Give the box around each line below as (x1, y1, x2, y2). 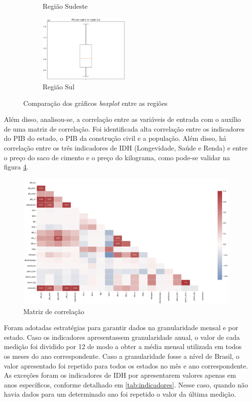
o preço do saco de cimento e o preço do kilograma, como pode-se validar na (4, 152, 230, 162)
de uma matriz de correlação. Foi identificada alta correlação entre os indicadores (4, 123, 245, 134)
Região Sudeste (43, 1, 88, 11)
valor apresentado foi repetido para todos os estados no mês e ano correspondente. (4, 360, 248, 370)
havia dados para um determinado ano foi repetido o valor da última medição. (4, 389, 236, 399)
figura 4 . (4, 162, 29, 172)
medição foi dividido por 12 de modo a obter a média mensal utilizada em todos (4, 341, 242, 352)
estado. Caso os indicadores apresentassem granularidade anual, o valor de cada (4, 332, 240, 342)
